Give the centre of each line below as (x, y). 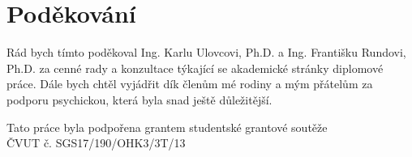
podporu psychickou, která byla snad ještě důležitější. (139, 99)
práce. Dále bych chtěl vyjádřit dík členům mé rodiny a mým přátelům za (190, 84)
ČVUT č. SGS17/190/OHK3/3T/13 (96, 143)
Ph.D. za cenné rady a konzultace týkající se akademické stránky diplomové (195, 68)
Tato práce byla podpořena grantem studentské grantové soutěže (167, 127)
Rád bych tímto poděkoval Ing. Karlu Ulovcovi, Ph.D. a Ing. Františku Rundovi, (206, 52)
